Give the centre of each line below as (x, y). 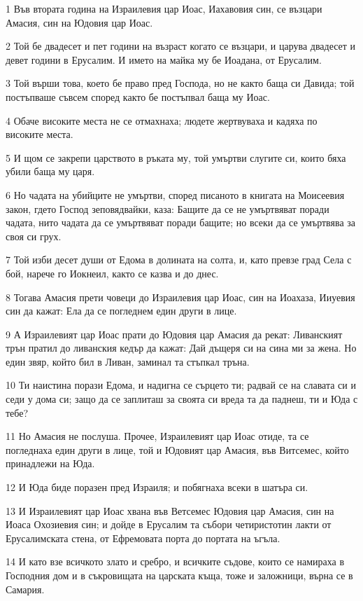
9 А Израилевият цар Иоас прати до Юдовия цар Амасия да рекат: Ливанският (174, 334)
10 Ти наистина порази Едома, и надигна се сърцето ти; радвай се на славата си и (181, 385)
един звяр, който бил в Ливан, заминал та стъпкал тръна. (128, 361)
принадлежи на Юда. (50, 463)
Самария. (25, 589)
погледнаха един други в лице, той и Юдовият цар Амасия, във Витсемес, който (177, 449)
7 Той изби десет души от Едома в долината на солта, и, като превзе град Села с (179, 260)
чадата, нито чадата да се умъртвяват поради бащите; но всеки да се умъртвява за (181, 222)
